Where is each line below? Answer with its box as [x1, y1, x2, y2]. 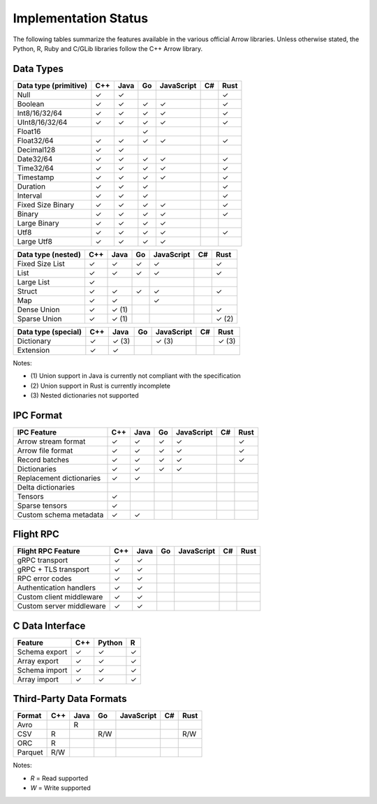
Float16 [17, 126, 41, 136]
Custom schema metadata [17, 510, 104, 520]
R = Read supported [30, 774, 89, 782]
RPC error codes [17, 573, 73, 583]
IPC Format [13, 409, 63, 421]
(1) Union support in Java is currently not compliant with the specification [30, 372, 241, 380]
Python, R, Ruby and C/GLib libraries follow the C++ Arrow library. [13, 44, 202, 52]
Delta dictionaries [17, 482, 75, 492]
